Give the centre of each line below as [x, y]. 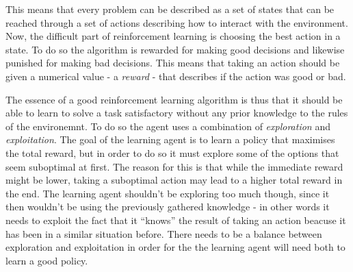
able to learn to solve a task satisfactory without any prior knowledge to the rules [177, 113]
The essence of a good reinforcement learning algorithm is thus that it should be [174, 99]
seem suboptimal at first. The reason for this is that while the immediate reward [174, 166]
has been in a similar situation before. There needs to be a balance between [164, 233]
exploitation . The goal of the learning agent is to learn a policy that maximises [170, 139]
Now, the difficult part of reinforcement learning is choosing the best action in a [173, 36]
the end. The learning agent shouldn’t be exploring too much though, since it [168, 193]
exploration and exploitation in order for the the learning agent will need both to [175, 247]
